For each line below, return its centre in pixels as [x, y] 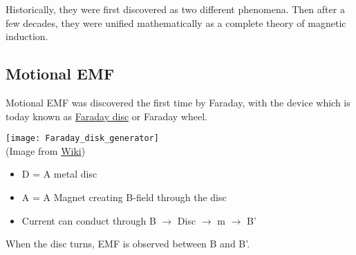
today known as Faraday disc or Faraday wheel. [106, 116]
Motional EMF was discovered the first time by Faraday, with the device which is [178, 102]
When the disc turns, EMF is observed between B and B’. [128, 244]
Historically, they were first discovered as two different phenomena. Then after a [175, 9]
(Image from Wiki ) [46, 150]
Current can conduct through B [89, 220]
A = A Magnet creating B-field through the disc [124, 197]
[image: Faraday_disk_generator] [82, 139]
